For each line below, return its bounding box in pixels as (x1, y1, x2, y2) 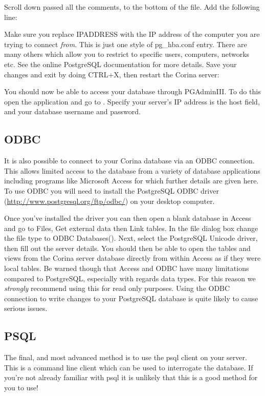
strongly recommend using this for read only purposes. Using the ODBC (4, 283, 230, 294)
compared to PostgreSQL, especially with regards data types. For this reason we (4, 273, 256, 283)
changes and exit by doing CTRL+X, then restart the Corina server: (4, 69, 219, 79)
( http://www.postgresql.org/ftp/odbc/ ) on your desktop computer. (4, 195, 215, 206)
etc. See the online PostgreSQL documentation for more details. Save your (4, 58, 237, 69)
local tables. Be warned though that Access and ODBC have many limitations (4, 263, 249, 274)
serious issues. (4, 303, 48, 314)
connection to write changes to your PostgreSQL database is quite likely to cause (4, 293, 258, 303)
